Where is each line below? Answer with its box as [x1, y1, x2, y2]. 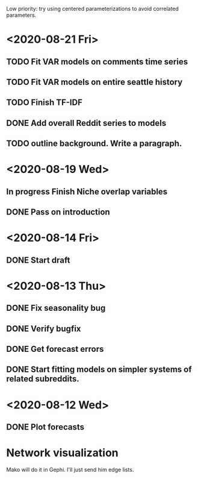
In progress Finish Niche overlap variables [6, 186, 168, 196]
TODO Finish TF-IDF [6, 98, 83, 108]
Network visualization [6, 446, 119, 460]
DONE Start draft [6, 255, 70, 265]
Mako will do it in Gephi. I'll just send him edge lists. [6, 466, 134, 473]
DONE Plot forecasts [6, 422, 85, 433]
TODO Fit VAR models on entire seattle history [6, 77, 183, 87]
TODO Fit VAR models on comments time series [6, 57, 188, 67]
